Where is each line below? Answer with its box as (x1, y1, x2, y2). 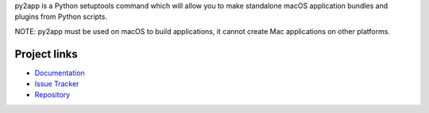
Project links (14, 47, 79, 61)
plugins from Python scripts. (14, 12, 107, 21)
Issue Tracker (34, 79, 79, 89)
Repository (34, 90, 71, 100)
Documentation (34, 68, 85, 77)
